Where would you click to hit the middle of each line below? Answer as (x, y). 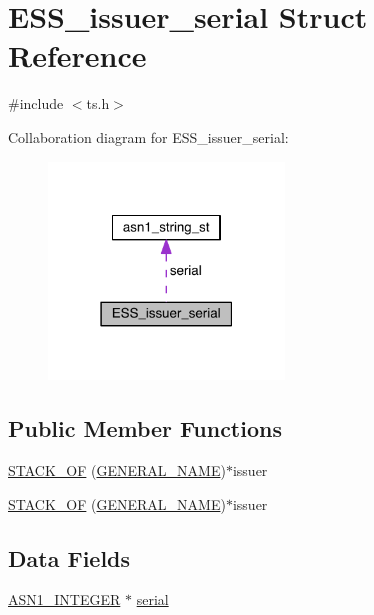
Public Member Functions (145, 428)
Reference (77, 55)
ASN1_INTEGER (64, 599)
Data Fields (69, 557)
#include (36, 103)
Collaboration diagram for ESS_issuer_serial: (148, 136)
